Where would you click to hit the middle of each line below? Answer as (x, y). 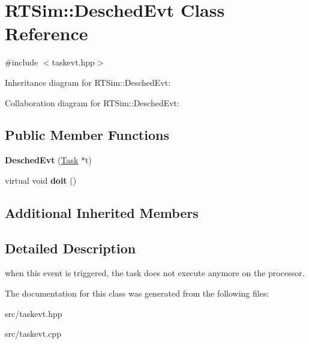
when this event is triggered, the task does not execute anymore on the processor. (155, 273)
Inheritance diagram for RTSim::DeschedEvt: (88, 82)
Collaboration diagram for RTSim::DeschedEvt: (92, 102)
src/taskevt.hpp (34, 313)
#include (22, 62)
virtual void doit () (41, 180)
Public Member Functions (87, 135)
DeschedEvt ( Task (42, 160)
